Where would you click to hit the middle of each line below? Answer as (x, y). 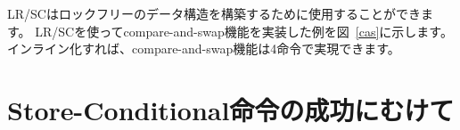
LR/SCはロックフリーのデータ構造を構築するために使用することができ (214, 13)
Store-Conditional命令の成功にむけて (231, 109)
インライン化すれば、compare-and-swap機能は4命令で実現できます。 (204, 49)
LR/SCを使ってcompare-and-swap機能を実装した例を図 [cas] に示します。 (244, 31)
